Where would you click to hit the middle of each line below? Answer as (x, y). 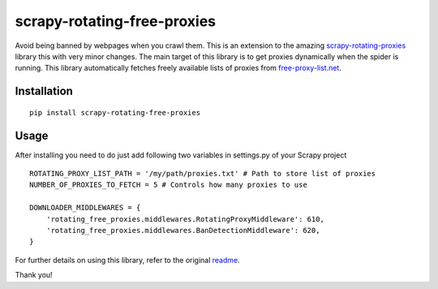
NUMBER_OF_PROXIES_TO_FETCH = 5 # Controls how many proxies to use (168, 185)
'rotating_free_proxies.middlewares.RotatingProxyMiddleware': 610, (185, 219)
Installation (44, 91)
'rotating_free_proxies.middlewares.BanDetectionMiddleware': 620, (183, 230)
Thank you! (34, 275)
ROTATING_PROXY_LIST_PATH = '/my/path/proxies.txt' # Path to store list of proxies (203, 174)
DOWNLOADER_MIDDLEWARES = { (85, 208)
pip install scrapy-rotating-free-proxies (115, 112)
